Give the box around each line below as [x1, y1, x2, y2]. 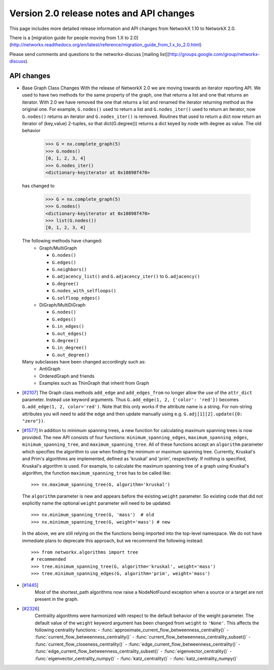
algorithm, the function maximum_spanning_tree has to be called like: [22, 470, 172, 476]
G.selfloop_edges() [52, 295, 100, 301]
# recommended [31, 557, 66, 562]
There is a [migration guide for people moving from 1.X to [9, 35, 129, 41]
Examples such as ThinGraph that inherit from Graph [39, 380, 149, 386]
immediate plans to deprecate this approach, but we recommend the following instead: [22, 537, 203, 543]
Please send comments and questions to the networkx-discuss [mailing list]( [9, 51, 169, 57]
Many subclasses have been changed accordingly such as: [22, 359, 146, 365]
